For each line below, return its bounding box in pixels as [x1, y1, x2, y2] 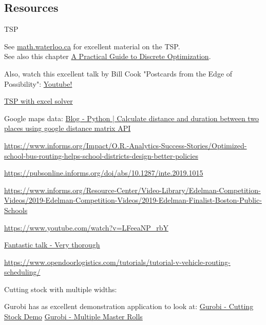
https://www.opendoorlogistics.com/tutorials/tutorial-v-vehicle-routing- [4, 256, 231, 267]
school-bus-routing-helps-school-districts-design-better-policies [4, 150, 198, 161]
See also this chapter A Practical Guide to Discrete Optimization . [4, 51, 211, 62]
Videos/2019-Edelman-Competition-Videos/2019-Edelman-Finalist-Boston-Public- [4, 195, 262, 205]
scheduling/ [4, 266, 41, 277]
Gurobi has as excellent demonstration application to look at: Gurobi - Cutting [4, 301, 254, 312]
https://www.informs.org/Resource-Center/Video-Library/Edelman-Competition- [4, 184, 261, 195]
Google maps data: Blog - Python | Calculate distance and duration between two [4, 112, 259, 123]
